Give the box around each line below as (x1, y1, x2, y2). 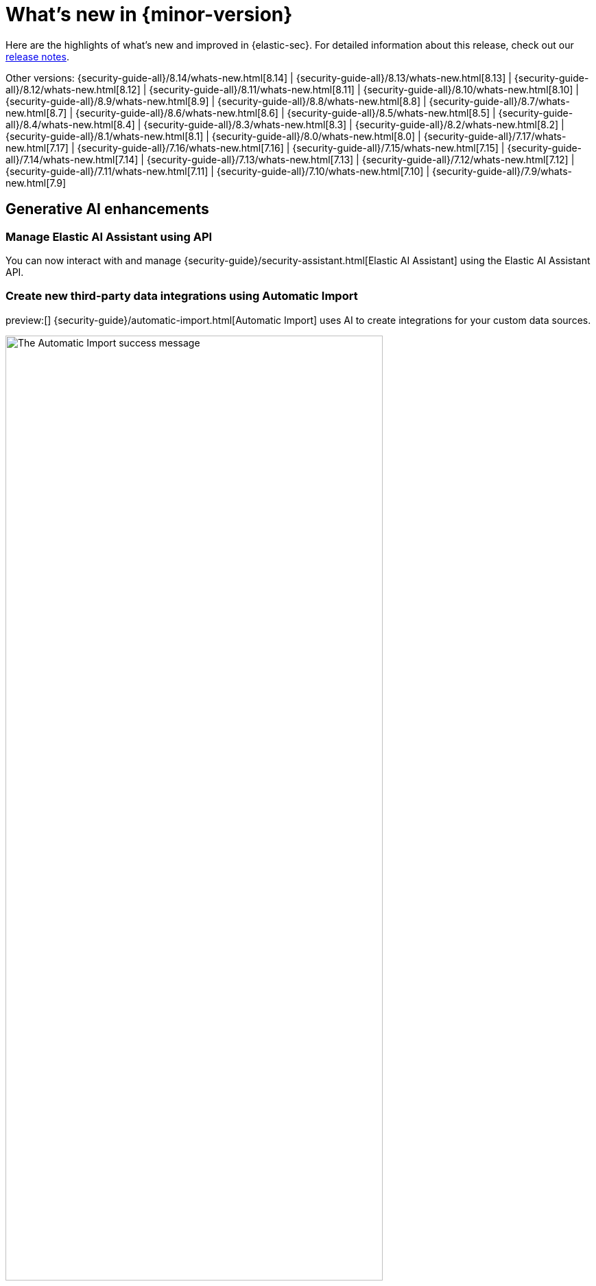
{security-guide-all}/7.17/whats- (423, 130, 567, 142)
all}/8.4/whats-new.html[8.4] (5, 118, 135, 130)
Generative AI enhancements (5, 200, 209, 218)
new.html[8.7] (5, 106, 67, 119)
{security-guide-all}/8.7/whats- (429, 95, 570, 107)
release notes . (5, 50, 69, 62)
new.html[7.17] (5, 141, 69, 154)
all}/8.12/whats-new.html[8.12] (5, 83, 141, 95)
